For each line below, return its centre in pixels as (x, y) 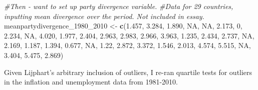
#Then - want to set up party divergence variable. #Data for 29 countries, (119, 6)
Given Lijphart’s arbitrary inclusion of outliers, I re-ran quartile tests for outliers (128, 72)
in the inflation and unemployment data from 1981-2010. (91, 82)
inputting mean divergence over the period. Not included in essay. (104, 16)
